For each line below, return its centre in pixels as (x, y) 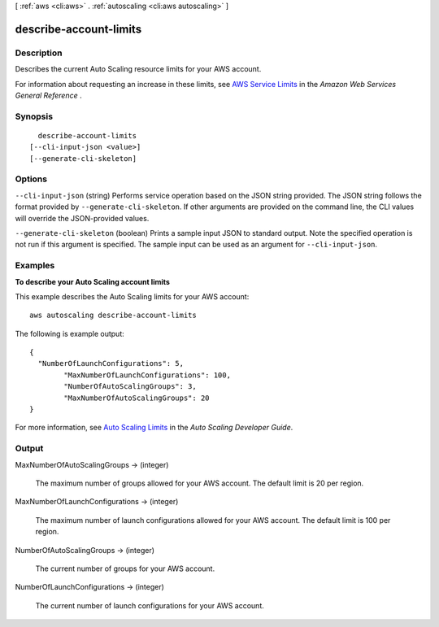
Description (39, 53)
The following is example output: (70, 333)
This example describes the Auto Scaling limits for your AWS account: (132, 296)
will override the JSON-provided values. (82, 218)
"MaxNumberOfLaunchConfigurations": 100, (148, 375)
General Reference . (48, 95)
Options (31, 179)
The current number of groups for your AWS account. (125, 568)
